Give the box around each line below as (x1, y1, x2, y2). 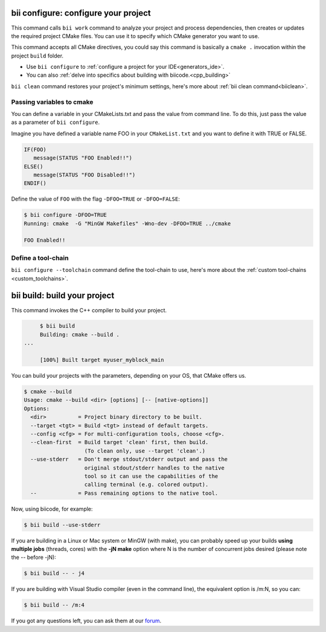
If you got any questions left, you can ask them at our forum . (11, 617, 162, 625)
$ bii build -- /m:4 (24, 602, 85, 608)
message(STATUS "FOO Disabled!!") (33, 171, 136, 178)
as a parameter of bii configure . (11, 118, 100, 126)
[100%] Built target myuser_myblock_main (39, 356, 164, 364)
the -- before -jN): (11, 553, 57, 561)
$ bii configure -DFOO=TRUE (24, 211, 107, 219)
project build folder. (11, 52, 63, 59)
